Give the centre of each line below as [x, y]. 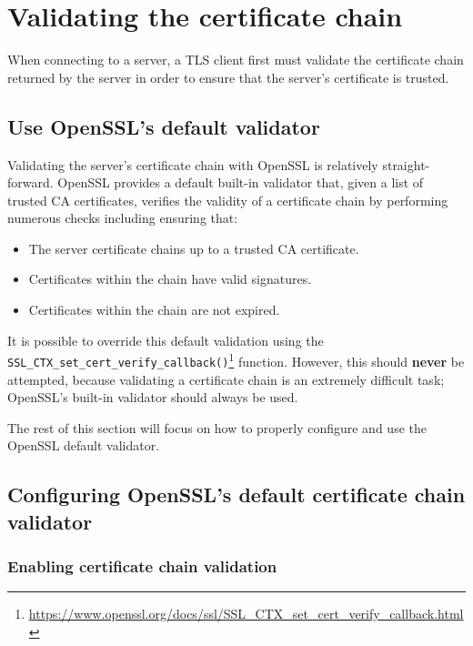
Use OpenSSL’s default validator [164, 126]
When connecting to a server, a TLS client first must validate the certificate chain [236, 60]
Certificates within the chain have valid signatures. [170, 279]
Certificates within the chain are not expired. [154, 310]
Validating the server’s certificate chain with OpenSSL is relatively [193, 164]
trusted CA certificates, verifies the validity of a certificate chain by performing [228, 200]
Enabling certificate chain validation [142, 566]
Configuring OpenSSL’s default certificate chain [236, 495]
